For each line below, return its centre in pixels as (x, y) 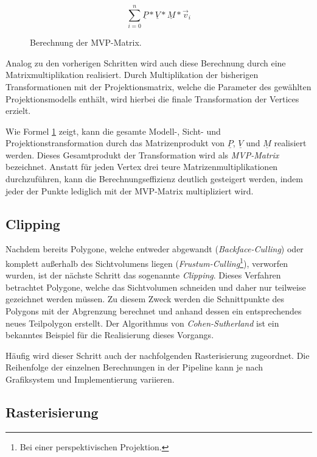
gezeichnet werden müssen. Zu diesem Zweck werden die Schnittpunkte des (145, 299)
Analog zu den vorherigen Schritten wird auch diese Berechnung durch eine (146, 62)
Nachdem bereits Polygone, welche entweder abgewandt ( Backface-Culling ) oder (155, 249)
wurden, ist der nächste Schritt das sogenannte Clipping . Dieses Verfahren (143, 275)
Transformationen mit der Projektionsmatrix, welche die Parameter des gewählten (158, 86)
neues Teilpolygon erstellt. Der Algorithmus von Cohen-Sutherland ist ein (142, 323)
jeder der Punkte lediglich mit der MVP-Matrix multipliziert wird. (130, 190)
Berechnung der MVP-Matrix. (86, 42)
